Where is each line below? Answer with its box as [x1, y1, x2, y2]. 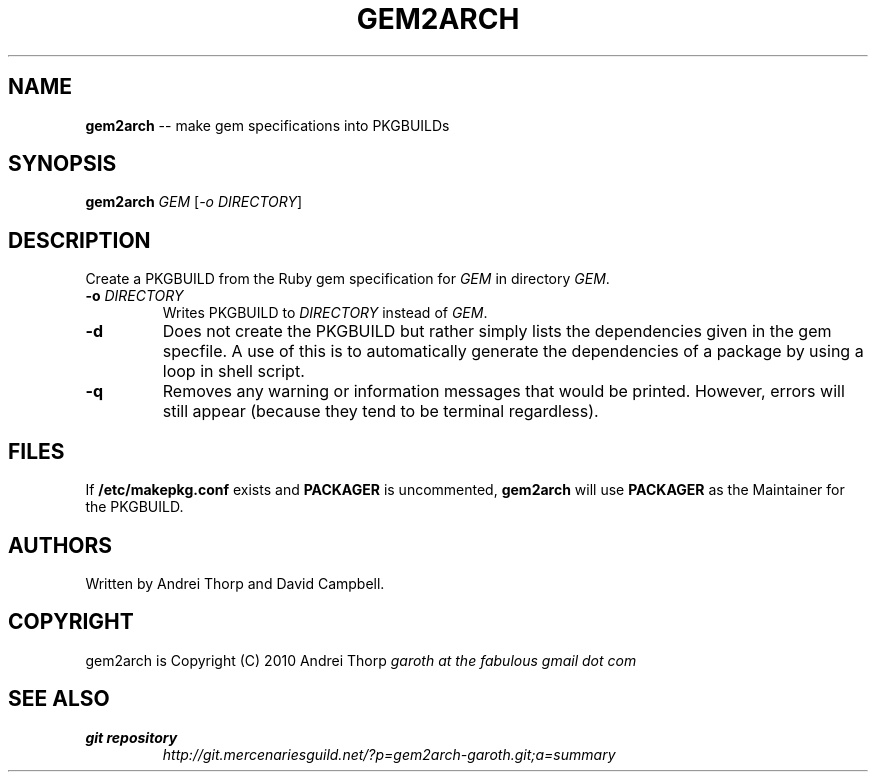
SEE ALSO [8, 686, 110, 712]
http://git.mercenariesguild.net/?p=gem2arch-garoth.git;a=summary [162, 745, 616, 763]
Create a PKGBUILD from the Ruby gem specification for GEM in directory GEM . [85, 270, 610, 288]
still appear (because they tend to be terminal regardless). [162, 401, 599, 422]
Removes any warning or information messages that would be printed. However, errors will [162, 381, 845, 402]
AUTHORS [8, 532, 113, 558]
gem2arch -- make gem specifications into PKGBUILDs [85, 116, 450, 134]
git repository [85, 728, 178, 746]
